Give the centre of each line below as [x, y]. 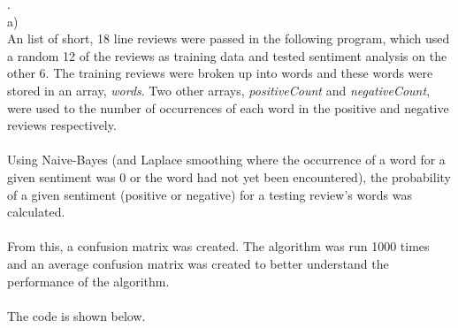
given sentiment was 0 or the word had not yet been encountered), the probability [229, 176]
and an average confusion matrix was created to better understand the [198, 263]
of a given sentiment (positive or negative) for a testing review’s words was [210, 194]
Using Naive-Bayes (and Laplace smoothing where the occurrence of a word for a [226, 160]
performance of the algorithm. [88, 281]
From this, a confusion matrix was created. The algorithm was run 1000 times [218, 246]
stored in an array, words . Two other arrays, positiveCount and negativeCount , [219, 90]
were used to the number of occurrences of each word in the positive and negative [228, 107]
